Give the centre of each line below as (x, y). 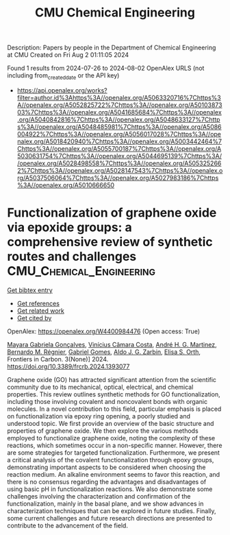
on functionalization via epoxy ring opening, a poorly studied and (99, 416)
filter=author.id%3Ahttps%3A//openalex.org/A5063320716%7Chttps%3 (119, 97)
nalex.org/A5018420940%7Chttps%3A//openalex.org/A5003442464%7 (119, 141)
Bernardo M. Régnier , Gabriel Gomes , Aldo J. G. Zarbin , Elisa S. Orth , (104, 352)
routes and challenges (72, 257)
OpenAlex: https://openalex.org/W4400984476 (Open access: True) (104, 331)
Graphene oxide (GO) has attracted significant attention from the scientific (112, 379)
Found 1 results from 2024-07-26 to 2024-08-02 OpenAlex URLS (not (106, 68)
